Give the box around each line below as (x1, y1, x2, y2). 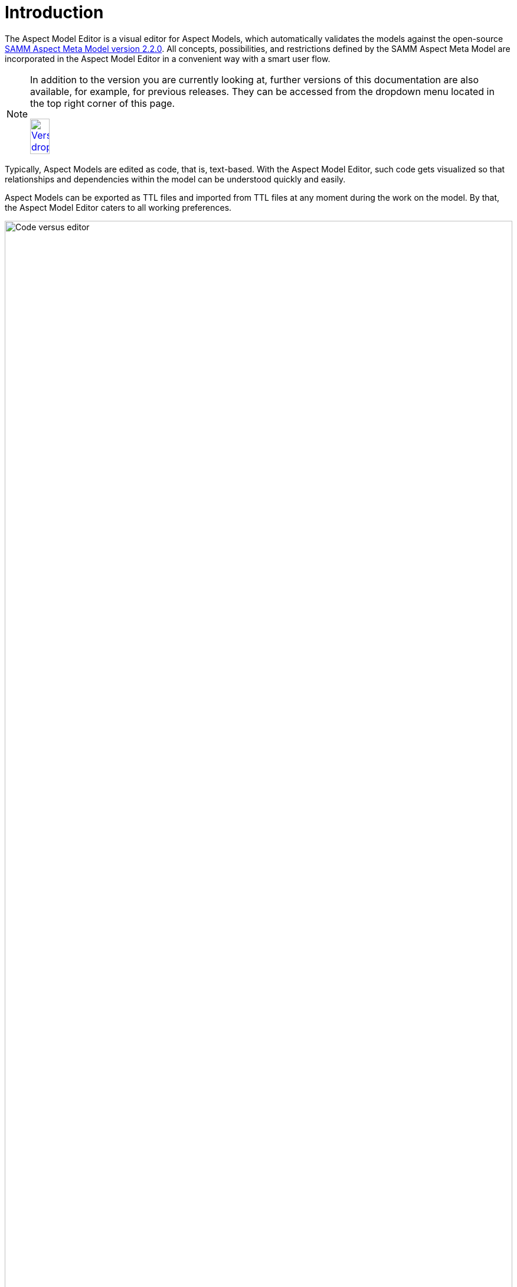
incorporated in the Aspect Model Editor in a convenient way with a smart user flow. (5, 53, 331, 64)
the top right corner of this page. (30, 97, 175, 109)
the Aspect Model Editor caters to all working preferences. (5, 202, 232, 213)
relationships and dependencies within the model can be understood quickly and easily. (5, 174, 346, 184)
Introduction (5, 2, 104, 22)
